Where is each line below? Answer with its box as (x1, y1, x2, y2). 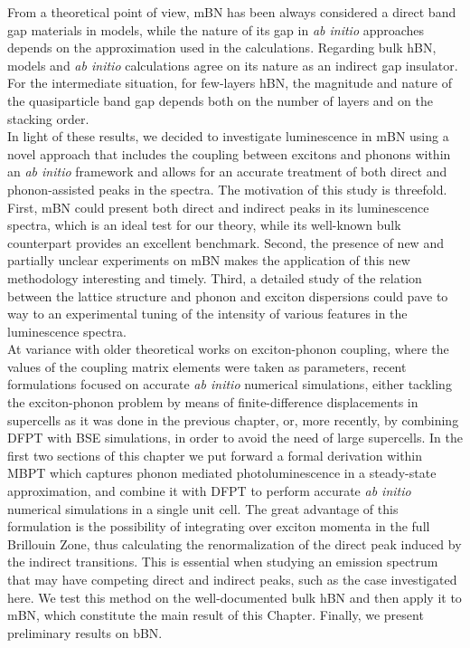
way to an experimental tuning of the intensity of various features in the (7, 304, 408, 323)
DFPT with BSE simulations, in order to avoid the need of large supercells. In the (7, 428, 463, 447)
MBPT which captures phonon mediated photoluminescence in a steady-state (7, 463, 437, 482)
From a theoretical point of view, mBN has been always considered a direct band (7, 3, 456, 21)
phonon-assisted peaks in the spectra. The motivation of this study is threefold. (7, 179, 447, 198)
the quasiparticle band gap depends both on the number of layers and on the (7, 91, 433, 110)
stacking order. (7, 109, 89, 128)
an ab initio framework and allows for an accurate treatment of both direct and (7, 162, 447, 181)
